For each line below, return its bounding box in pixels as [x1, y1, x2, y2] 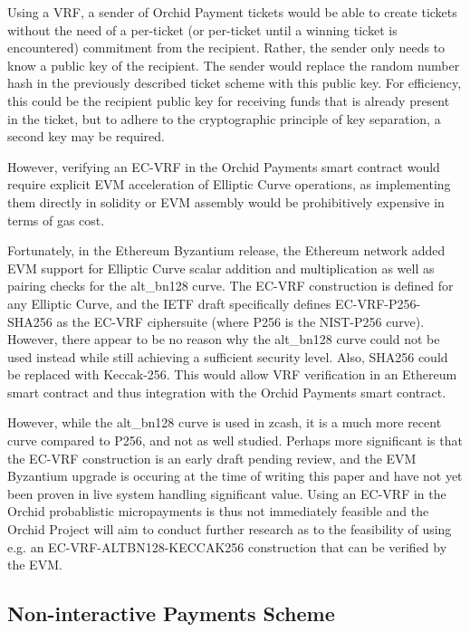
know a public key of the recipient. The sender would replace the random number [7, 55, 460, 74]
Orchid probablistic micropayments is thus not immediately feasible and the [7, 502, 429, 521]
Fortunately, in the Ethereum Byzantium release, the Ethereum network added [7, 241, 446, 260]
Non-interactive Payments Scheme [7, 599, 335, 627]
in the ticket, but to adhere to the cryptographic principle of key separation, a [7, 109, 441, 128]
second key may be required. [7, 127, 165, 146]
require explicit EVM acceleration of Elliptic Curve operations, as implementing [7, 175, 451, 194]
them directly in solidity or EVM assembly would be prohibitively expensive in [7, 192, 445, 211]
